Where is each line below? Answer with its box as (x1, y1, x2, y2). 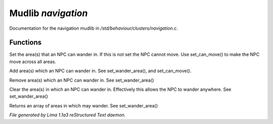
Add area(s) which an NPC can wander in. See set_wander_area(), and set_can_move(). (9, 68, 192, 74)
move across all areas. (9, 58, 57, 65)
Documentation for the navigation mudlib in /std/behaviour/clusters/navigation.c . (9, 25, 178, 31)
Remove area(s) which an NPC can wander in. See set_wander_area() (9, 77, 154, 83)
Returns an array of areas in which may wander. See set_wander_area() (9, 102, 158, 108)
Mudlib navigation (9, 8, 88, 19)
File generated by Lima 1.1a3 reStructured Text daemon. (9, 112, 126, 118)
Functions (9, 38, 42, 47)
